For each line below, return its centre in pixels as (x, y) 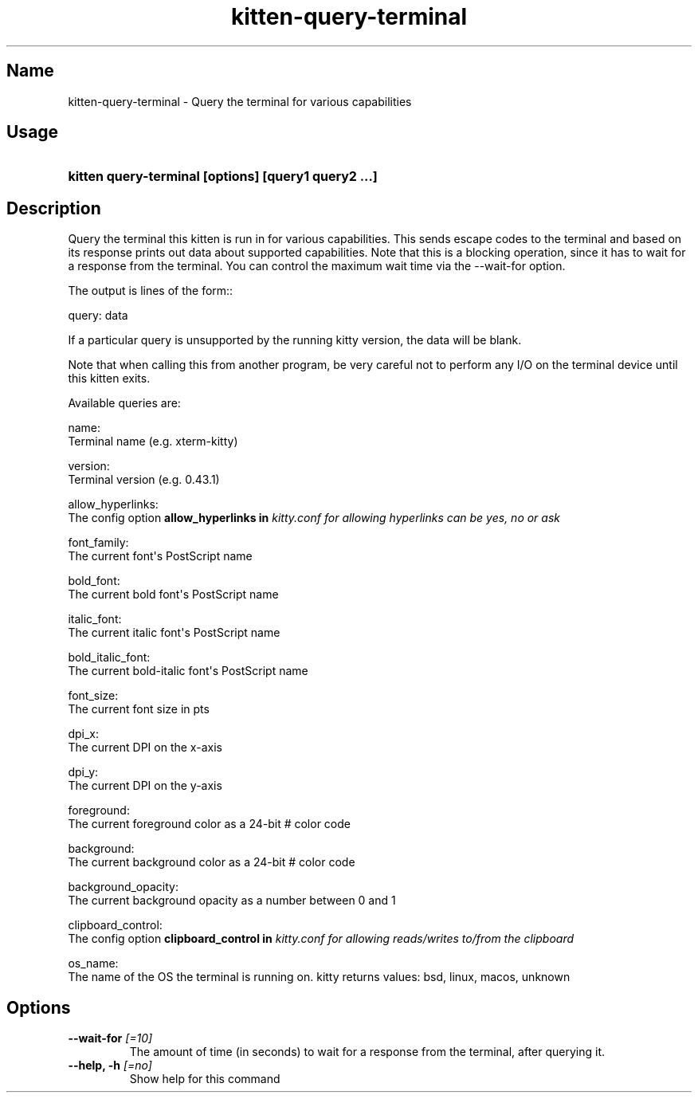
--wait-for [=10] (110, 1038)
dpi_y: (83, 772)
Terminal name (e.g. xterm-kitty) (153, 442)
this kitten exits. (109, 379)
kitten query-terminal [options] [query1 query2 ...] (223, 177)
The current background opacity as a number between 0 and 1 (232, 901)
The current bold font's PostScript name (173, 595)
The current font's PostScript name (160, 556)
